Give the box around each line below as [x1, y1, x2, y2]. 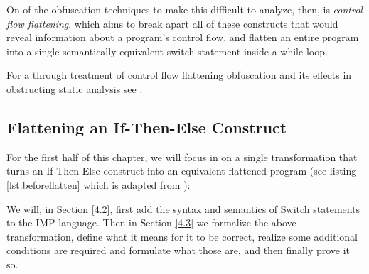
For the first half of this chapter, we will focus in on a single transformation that [6, 149, 358, 164]
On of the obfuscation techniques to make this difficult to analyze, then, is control [6, 2, 363, 16]
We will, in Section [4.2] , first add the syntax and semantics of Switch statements [6, 201, 360, 216]
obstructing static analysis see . [6, 81, 143, 96]
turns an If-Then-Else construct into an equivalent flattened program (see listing [6, 163, 357, 178]
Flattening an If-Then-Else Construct [6, 116, 287, 138]
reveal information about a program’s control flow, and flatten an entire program [6, 30, 359, 45]
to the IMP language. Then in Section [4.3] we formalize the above [6, 215, 296, 230]
